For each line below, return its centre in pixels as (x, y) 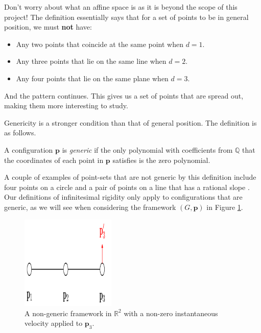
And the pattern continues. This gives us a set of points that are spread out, (124, 95)
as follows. (20, 133)
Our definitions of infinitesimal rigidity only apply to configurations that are (123, 197)
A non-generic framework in (68, 313)
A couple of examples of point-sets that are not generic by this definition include (130, 177)
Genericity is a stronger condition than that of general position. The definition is (130, 122)
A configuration (29, 149)
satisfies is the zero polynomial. (161, 160)
